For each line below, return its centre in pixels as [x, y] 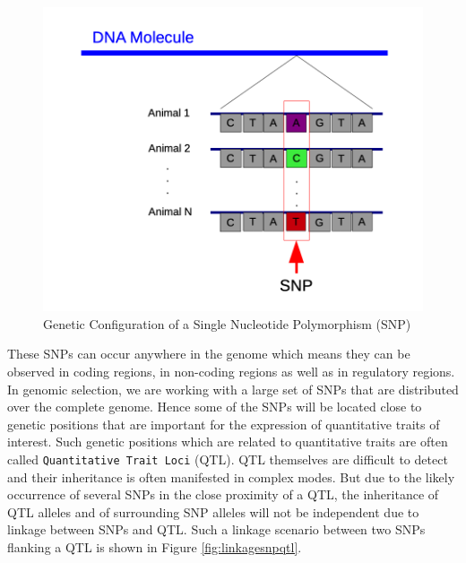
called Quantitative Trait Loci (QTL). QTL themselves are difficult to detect [228, 459]
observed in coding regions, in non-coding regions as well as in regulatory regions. [231, 371]
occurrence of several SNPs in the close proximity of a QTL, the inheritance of [223, 494]
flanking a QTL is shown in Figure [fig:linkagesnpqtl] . [155, 546]
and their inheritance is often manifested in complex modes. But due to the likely [231, 476]
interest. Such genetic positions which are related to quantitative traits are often [228, 442]
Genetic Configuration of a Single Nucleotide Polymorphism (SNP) [227, 323]
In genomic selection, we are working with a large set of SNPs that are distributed [233, 389]
